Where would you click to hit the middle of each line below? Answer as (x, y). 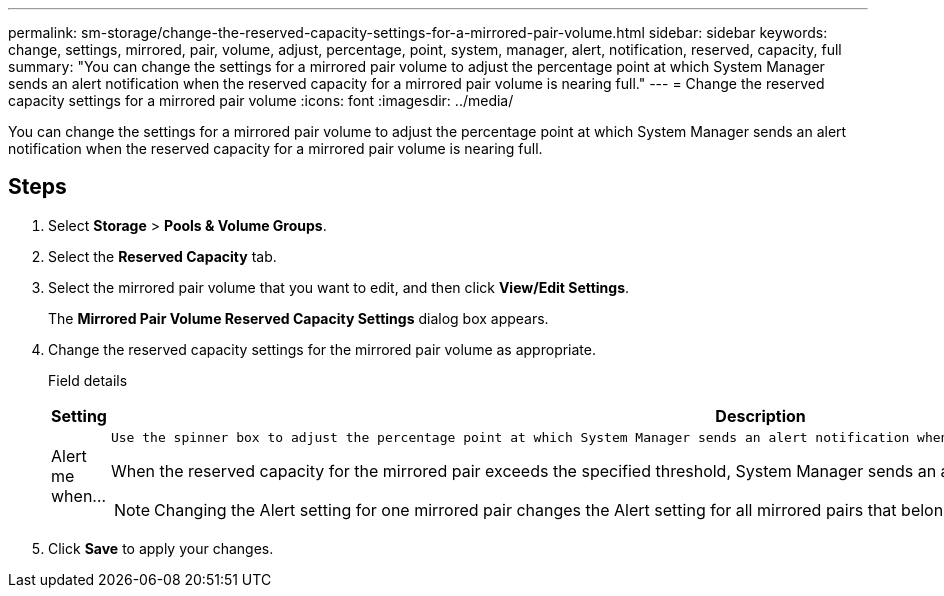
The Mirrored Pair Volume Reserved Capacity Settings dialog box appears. (298, 318)
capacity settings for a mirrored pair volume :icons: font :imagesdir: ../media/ (261, 100)
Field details (88, 380)
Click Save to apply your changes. (161, 548)
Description (760, 415)
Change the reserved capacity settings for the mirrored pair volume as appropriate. (322, 349)
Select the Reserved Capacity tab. (162, 256)
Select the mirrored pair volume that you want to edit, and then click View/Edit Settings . (339, 287)
